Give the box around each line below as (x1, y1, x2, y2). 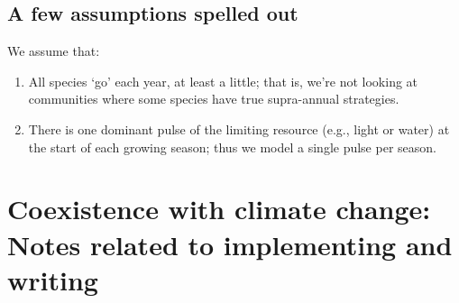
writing (7, 261, 98, 298)
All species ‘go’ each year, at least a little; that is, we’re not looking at (28, 71, 418, 90)
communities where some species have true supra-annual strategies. (28, 89, 399, 108)
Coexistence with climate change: (7, 190, 431, 227)
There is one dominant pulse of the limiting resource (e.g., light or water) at (28, 119, 450, 138)
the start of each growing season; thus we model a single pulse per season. (28, 137, 436, 156)
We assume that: (7, 41, 100, 60)
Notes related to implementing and (7, 225, 453, 262)
